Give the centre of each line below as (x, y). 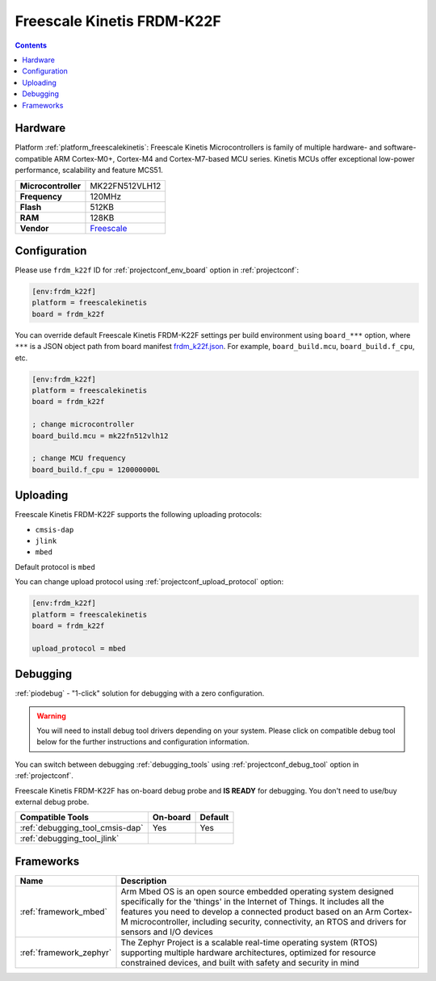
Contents (31, 45)
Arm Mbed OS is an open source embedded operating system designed (257, 891)
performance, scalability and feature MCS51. (89, 171)
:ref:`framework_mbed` (64, 912)
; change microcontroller (83, 425)
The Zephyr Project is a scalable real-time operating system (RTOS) (249, 942)
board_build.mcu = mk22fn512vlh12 (100, 436)
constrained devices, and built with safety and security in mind (240, 962)
